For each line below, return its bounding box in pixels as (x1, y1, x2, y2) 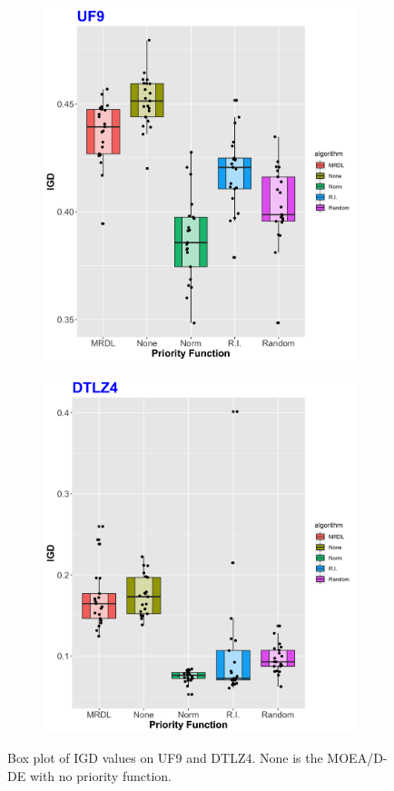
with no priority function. (29, 766, 172, 785)
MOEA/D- (327, 748, 388, 767)
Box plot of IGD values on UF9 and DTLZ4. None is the (7, 748, 323, 767)
